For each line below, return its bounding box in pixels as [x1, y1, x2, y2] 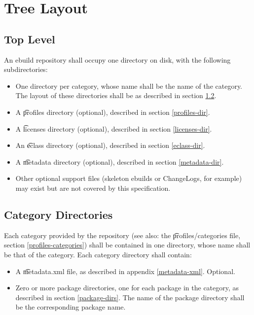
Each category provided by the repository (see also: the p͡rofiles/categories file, [4, 230, 241, 240]
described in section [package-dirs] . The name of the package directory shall [15, 292, 245, 302]
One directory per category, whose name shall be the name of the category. [15, 80, 243, 91]
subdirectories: [4, 64, 48, 74]
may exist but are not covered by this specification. [15, 182, 171, 193]
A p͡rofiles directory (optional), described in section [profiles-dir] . [15, 106, 210, 117]
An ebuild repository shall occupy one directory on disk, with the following [4, 54, 231, 65]
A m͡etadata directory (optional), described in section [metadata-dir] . [15, 156, 224, 167]
